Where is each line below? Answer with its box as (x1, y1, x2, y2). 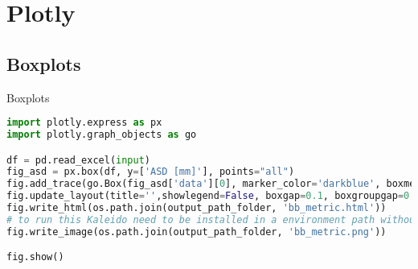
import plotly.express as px (6, 117, 162, 129)
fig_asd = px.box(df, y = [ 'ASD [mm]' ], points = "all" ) (6, 166, 295, 178)
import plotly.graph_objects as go (6, 129, 197, 141)
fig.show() (6, 251, 64, 263)
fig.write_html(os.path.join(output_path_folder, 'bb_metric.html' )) (6, 202, 387, 214)
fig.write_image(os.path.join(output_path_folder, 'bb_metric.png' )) (6, 226, 387, 238)
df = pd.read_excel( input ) (6, 154, 151, 166)
